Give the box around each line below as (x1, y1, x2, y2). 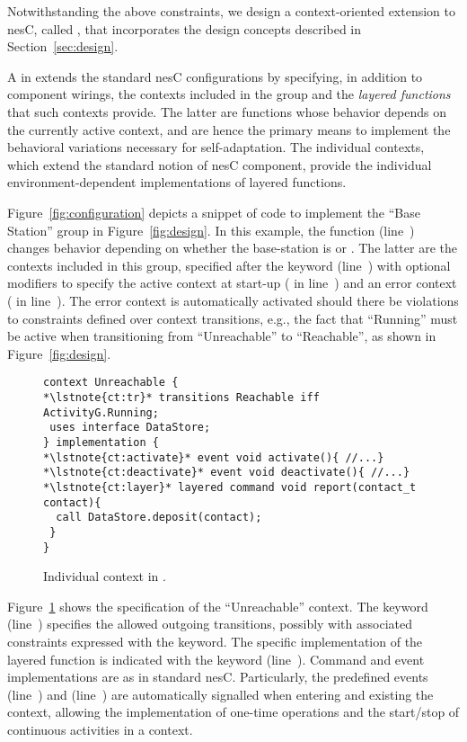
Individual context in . (43, 567, 166, 586)
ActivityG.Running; (43, 406, 159, 419)
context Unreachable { (43, 376, 179, 389)
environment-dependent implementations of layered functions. (7, 173, 347, 192)
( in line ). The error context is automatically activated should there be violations (7, 291, 459, 309)
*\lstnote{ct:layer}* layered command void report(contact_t (43, 480, 417, 494)
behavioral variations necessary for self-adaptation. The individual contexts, (7, 138, 425, 156)
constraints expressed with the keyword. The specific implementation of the (7, 631, 423, 650)
